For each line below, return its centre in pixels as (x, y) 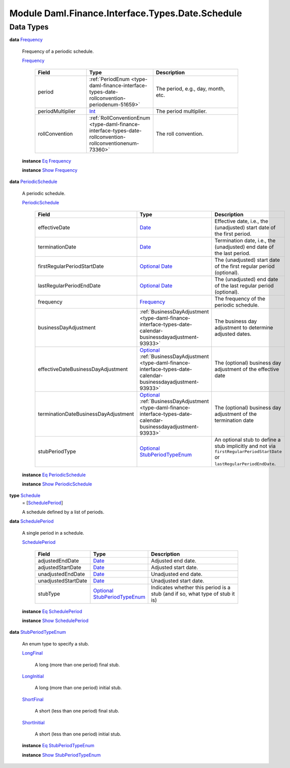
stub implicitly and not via (245, 446)
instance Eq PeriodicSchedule (54, 475)
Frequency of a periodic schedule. (58, 51)
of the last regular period (244, 286)
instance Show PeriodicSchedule (57, 484)
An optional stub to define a (248, 440)
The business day (236, 321)
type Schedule (25, 496)
